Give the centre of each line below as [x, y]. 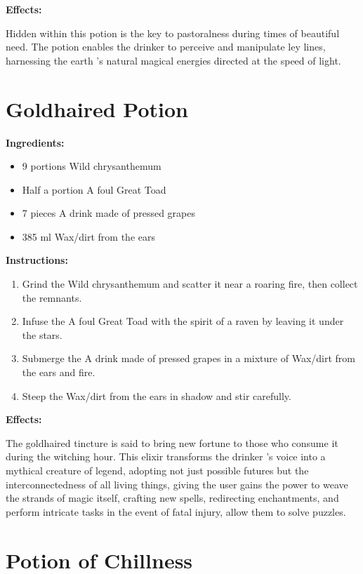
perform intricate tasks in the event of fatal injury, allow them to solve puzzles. [176, 511]
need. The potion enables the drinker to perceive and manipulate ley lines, [166, 47]
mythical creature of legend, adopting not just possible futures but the [157, 470]
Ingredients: [35, 142]
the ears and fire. [59, 372]
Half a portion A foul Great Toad [94, 189]
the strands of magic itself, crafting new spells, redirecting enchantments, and [172, 498]
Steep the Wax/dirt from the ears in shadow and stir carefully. [157, 395]
